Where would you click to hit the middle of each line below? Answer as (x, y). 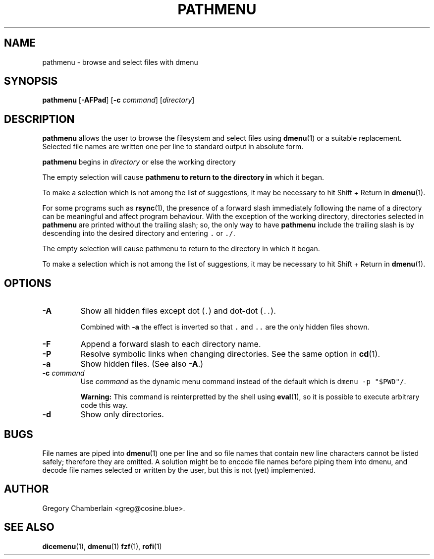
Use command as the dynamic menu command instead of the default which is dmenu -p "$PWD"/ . (243, 382)
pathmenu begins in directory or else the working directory (139, 162)
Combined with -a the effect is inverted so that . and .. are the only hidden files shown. (225, 327)
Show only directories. (122, 415)
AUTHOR (27, 489)
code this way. (104, 405)
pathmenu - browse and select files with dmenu (120, 62)
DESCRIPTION (39, 119)
